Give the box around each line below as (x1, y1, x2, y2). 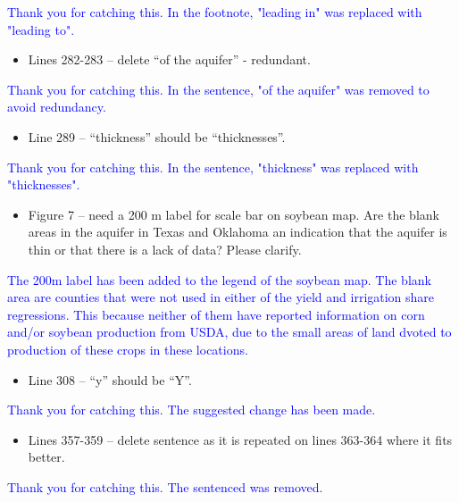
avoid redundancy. (7, 97, 106, 116)
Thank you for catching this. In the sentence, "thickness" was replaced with (7, 157, 419, 176)
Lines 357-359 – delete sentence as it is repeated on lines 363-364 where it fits (28, 430, 453, 448)
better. (28, 448, 65, 466)
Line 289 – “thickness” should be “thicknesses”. (28, 127, 286, 146)
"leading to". (7, 20, 75, 38)
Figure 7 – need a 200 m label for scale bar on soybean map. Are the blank (28, 205, 439, 223)
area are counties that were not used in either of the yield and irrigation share (7, 288, 435, 306)
